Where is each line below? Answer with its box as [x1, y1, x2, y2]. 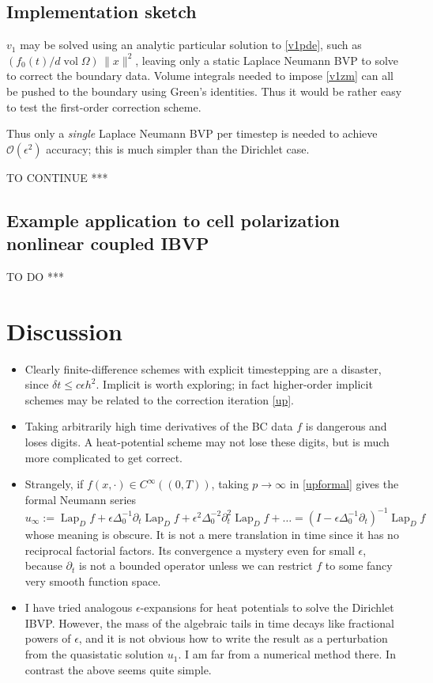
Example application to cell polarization [6, 207, 340, 232]
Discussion [6, 314, 122, 347]
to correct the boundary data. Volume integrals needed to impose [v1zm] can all [6, 67, 393, 84]
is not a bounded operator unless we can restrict [79, 557, 313, 574]
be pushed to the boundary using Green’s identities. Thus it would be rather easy [6, 82, 402, 99]
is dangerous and [305, 418, 387, 434]
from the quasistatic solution [24, 646, 164, 662]
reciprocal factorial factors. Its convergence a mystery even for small [24, 541, 355, 558]
